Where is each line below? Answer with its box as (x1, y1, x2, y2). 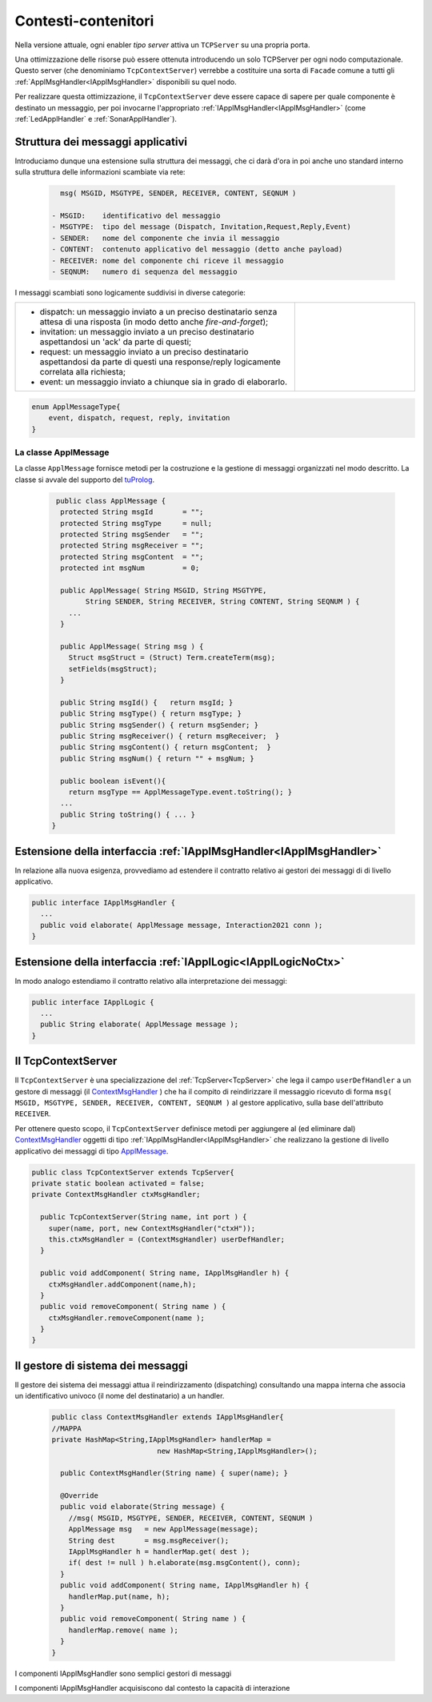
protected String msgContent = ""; (60, 552, 204, 561)
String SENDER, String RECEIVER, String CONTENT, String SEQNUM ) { (85, 597, 360, 606)
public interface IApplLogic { (31, 998, 155, 1006)
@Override (60, 1491, 99, 1500)
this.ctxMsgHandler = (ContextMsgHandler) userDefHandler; (48, 1234, 286, 1244)
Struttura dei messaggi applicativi (14, 134, 188, 148)
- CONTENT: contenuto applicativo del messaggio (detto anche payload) (51, 245, 343, 254)
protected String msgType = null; (60, 519, 212, 528)
